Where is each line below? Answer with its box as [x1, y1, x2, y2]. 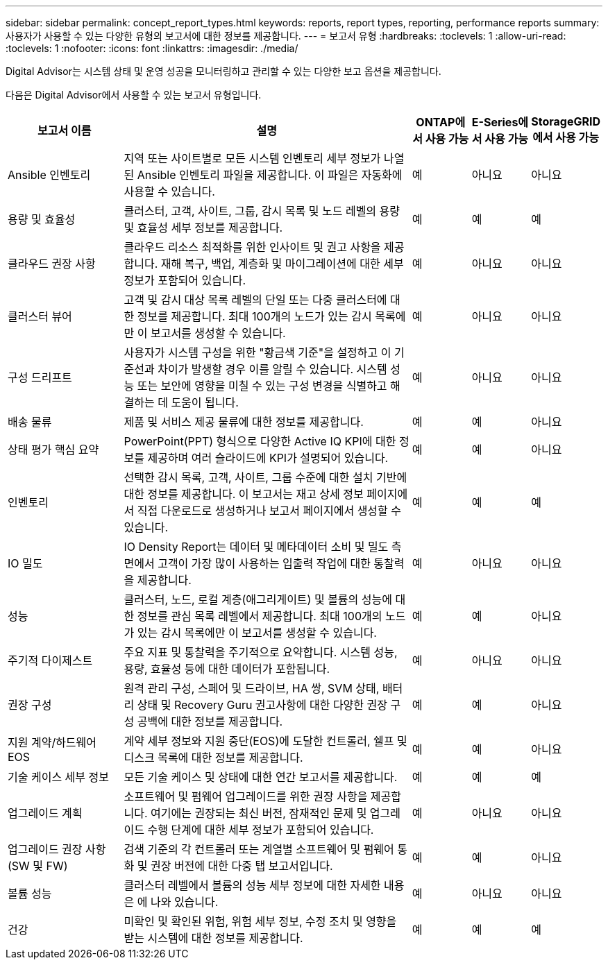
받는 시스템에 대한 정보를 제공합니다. [124, 931, 303, 945]
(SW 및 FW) [8, 859, 68, 873]
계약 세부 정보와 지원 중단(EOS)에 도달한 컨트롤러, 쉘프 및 [124, 734, 407, 748]
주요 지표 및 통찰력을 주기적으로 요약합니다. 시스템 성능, [124, 645, 398, 659]
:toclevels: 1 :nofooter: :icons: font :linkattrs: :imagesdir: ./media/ [6, 42, 298, 54]
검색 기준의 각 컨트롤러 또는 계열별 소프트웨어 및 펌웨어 [124, 842, 394, 856]
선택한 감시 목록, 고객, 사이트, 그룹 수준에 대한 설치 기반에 [124, 470, 407, 484]
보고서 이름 [37, 123, 92, 137]
